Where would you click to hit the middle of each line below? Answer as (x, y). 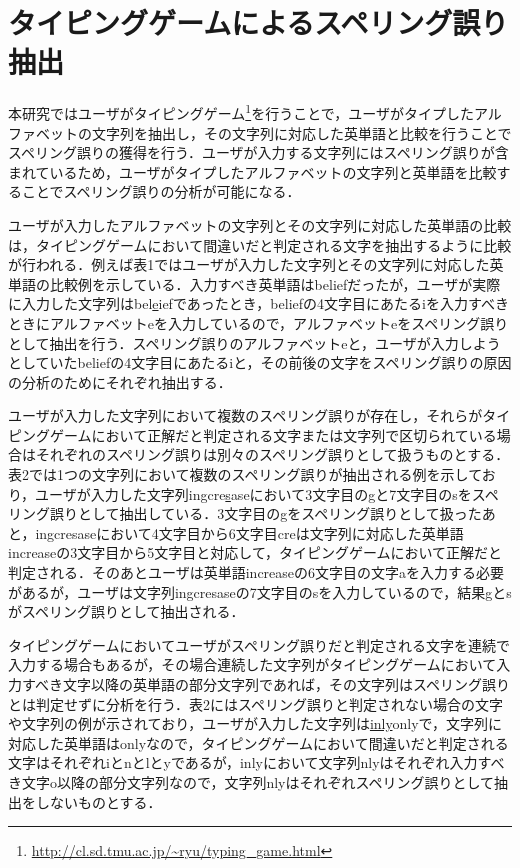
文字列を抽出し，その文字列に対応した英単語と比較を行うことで (301, 132)
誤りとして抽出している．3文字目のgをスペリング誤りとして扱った (265, 513)
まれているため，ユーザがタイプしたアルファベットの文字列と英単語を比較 (252, 171)
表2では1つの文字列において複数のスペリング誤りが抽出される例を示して (245, 474)
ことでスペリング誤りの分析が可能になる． (161, 191)
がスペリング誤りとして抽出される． (126, 611)
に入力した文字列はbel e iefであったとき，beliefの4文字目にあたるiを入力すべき (258, 303)
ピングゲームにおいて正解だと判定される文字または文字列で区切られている (252, 434)
